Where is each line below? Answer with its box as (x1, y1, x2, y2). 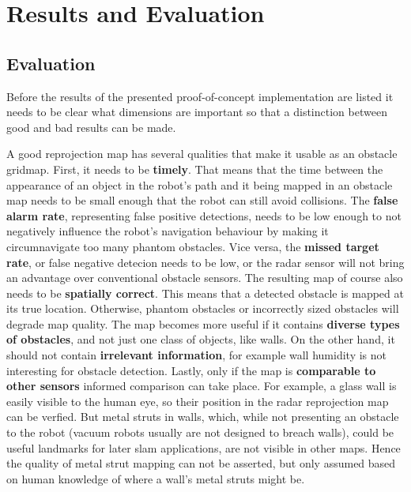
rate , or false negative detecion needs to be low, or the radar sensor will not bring (6, 254, 405, 270)
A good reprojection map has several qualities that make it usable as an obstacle (6, 145, 398, 162)
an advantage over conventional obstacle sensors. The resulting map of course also (6, 269, 403, 286)
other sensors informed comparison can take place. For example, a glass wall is (6, 377, 397, 394)
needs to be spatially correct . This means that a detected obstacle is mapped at (6, 284, 404, 301)
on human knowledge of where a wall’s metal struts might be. (6, 470, 305, 486)
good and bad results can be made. (6, 118, 176, 135)
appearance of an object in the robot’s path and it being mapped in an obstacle (6, 176, 393, 193)
